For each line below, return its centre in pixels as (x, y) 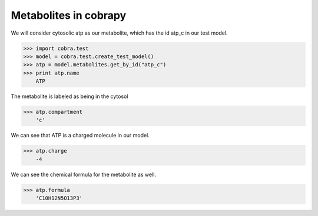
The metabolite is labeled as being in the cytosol (69, 96)
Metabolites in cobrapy (69, 15)
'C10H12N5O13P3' (59, 198)
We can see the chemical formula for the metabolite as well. (83, 174)
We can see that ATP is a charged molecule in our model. (80, 136)
